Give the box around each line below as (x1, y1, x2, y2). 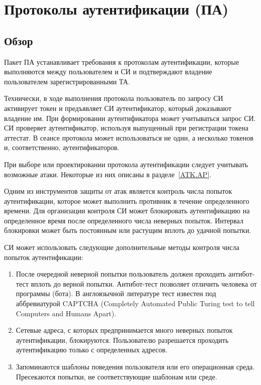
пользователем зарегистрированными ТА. (4, 76, 130, 86)
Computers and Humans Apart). (16, 308, 117, 318)
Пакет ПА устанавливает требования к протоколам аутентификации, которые (4, 56, 239, 67)
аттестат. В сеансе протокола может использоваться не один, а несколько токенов (4, 132, 253, 143)
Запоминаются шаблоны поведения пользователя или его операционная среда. (16, 361, 255, 372)
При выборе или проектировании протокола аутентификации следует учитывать (4, 159, 248, 169)
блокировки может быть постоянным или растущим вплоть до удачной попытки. (4, 225, 251, 235)
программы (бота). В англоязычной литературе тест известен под (16, 288, 216, 299)
